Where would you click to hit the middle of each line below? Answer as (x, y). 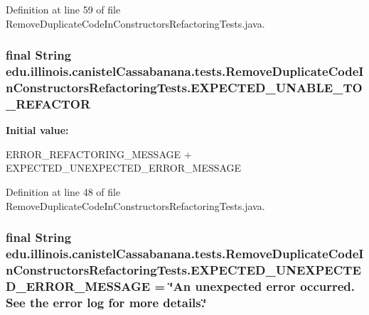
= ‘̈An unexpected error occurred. (255, 286)
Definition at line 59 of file (63, 9)
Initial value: (37, 130)
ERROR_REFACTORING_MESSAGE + (99, 154)
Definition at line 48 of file (63, 191)
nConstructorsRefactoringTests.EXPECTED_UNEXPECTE (183, 269)
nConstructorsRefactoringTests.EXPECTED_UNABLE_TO (184, 87)
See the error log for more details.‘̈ (106, 302)
